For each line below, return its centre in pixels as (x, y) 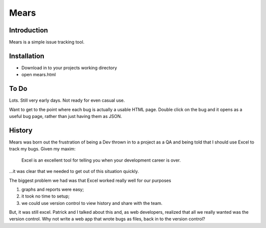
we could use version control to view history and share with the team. (92, 203)
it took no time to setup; (46, 196)
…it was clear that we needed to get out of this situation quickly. (74, 171)
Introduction (29, 30)
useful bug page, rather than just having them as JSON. (66, 116)
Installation (27, 56)
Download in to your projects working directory (69, 68)
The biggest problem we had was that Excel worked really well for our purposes (90, 180)
